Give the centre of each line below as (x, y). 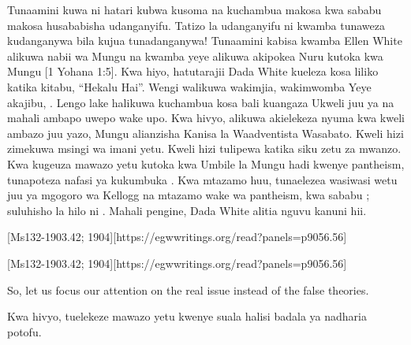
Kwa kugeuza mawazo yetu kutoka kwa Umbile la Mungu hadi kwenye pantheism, (206, 163)
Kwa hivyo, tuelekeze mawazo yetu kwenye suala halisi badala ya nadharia (187, 316)
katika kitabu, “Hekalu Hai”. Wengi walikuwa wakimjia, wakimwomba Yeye (189, 86)
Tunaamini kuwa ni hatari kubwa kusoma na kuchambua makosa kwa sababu (194, 9)
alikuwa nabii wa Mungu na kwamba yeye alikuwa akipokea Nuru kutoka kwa (195, 56)
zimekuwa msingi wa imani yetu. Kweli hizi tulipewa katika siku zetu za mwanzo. (204, 148)
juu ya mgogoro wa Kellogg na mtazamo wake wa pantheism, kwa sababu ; (189, 195)
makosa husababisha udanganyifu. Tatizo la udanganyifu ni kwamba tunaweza (196, 25)
